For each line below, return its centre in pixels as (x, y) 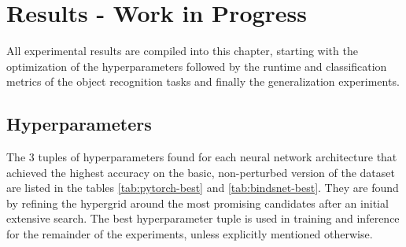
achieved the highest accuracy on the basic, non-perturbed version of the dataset (201, 172)
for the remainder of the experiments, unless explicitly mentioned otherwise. (190, 234)
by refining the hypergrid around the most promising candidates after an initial (197, 203)
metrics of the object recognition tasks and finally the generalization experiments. (203, 81)
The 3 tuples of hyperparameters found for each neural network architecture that (202, 157)
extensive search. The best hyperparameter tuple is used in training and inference (203, 218)
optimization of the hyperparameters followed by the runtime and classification (197, 66)
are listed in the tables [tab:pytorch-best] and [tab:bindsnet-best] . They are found (203, 188)
